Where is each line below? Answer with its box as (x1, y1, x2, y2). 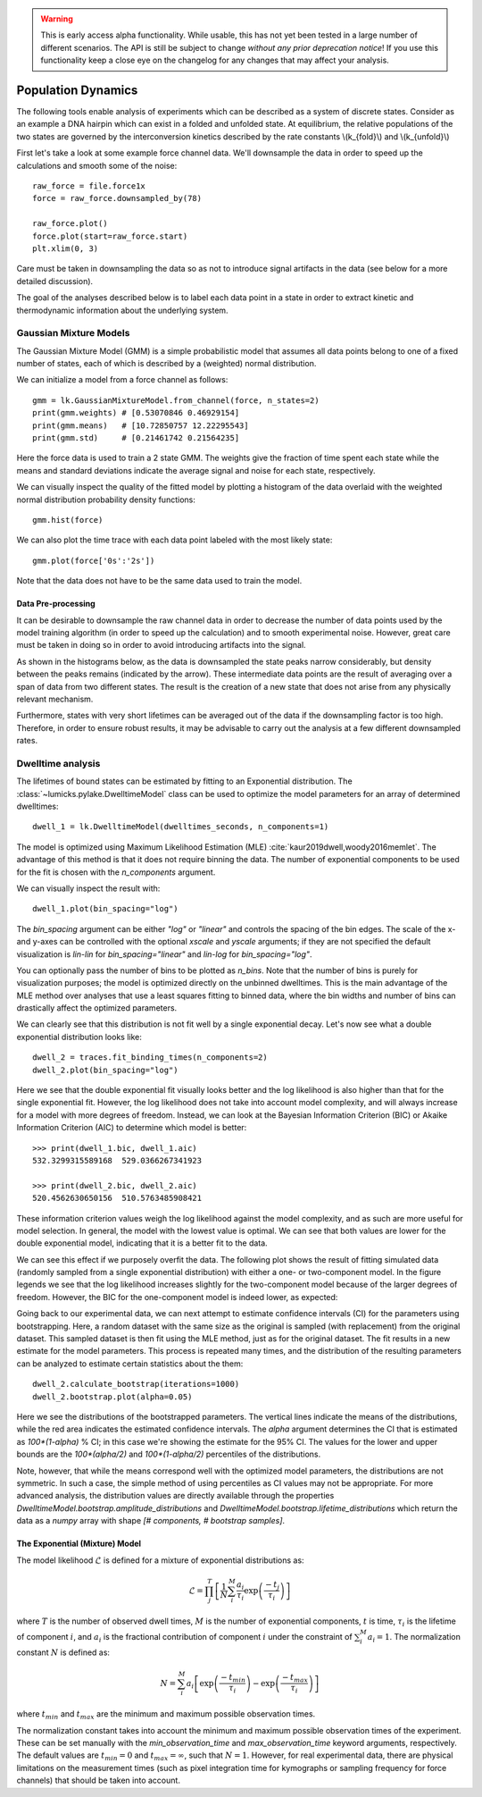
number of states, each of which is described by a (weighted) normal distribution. (16, 358, 317, 369)
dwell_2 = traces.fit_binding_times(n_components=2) (32, 1053, 268, 1062)
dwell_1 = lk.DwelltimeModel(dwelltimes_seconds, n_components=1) (32, 822, 329, 832)
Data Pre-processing (16, 599, 96, 609)
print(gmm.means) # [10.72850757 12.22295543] (32, 420, 249, 431)
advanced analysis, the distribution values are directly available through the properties (16, 1491, 335, 1501)
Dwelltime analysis (16, 757, 101, 769)
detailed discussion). (16, 275, 94, 286)
